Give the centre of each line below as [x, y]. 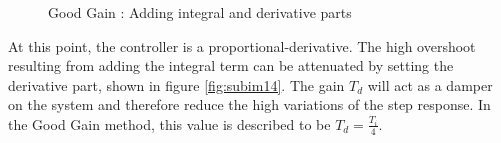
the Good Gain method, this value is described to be [169, 123]
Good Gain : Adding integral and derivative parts [200, 12]
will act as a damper [430, 84]
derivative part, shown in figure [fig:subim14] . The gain [176, 84]
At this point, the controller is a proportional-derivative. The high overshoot [242, 45]
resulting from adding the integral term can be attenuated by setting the [231, 65]
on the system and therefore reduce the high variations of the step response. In [249, 104]
